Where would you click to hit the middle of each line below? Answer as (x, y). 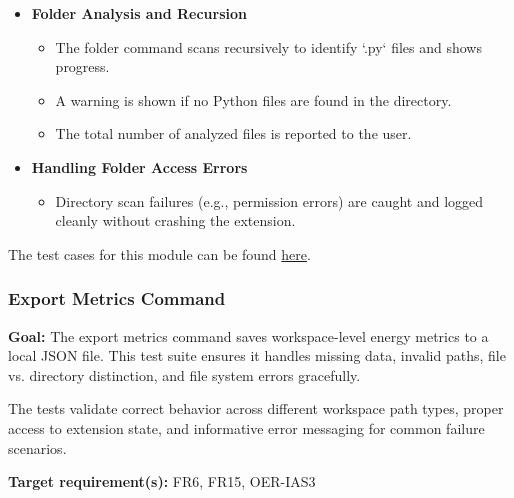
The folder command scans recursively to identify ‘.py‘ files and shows (268, 46)
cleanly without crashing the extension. (175, 220)
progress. (82, 66)
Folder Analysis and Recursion (139, 13)
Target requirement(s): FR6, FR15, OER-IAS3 (162, 481)
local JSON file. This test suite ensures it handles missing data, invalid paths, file (257, 355)
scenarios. (37, 447)
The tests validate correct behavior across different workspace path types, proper (256, 408)
